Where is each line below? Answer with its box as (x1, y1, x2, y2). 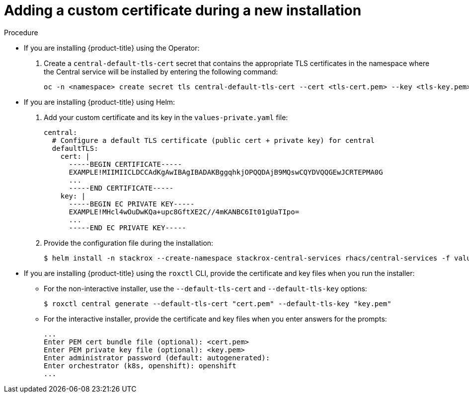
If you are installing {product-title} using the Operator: (24, 43, 200, 52)
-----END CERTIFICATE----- (69, 184, 174, 192)
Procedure (4, 28, 38, 37)
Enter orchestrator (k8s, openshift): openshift (44, 361, 236, 370)
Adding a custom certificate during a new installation (4, 2, 362, 19)
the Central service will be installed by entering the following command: (44, 67, 278, 76)
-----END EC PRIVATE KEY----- (69, 223, 186, 232)
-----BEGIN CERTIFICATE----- (69, 160, 182, 168)
